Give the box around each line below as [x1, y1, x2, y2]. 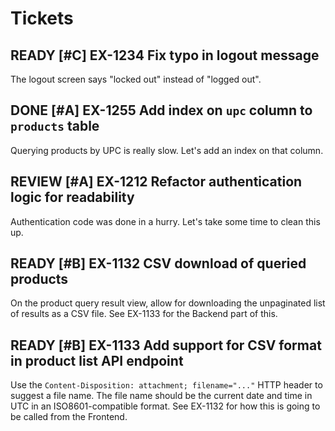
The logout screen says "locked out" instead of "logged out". [10, 73, 262, 85]
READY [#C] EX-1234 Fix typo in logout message [10, 47, 320, 64]
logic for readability [10, 189, 135, 206]
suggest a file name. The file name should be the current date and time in [10, 390, 313, 402]
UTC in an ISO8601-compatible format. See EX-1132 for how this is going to [10, 400, 321, 412]
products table [10, 118, 100, 135]
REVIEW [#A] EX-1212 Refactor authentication [10, 173, 303, 191]
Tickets [10, 7, 74, 30]
